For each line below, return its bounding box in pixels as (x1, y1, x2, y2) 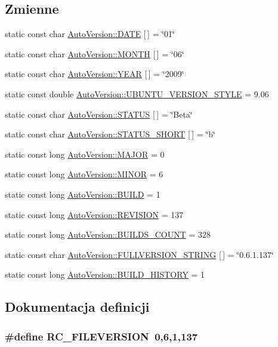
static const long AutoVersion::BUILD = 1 (5, 188, 160, 200)
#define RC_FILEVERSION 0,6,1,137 (5, 328, 198, 343)
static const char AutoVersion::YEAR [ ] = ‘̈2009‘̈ (5, 67, 184, 80)
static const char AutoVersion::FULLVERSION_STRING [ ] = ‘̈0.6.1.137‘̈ (5, 248, 274, 260)
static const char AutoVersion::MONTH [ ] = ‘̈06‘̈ (5, 47, 184, 60)
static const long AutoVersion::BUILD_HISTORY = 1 (5, 268, 205, 281)
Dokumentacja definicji (5, 297, 150, 316)
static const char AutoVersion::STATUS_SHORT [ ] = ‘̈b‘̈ (5, 128, 215, 140)
